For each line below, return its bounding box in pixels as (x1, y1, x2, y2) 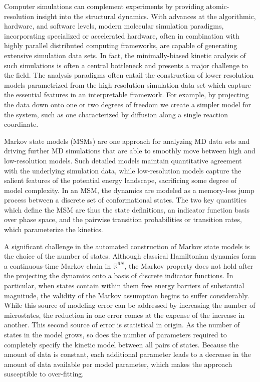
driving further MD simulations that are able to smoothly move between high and (4, 145, 255, 156)
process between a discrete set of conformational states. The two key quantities (4, 195, 246, 205)
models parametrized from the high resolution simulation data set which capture (4, 79, 251, 90)
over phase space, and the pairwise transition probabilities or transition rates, (4, 214, 242, 225)
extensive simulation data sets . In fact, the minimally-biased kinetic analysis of (4, 50, 246, 60)
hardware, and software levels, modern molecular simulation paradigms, (4, 21, 224, 31)
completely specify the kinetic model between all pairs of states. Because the (4, 339, 239, 349)
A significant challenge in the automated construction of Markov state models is (4, 241, 250, 251)
